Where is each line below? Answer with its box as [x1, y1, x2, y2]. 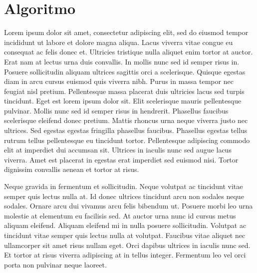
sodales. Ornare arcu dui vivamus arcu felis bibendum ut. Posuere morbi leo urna [4, 200, 253, 211]
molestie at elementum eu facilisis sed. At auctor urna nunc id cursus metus [4, 210, 236, 220]
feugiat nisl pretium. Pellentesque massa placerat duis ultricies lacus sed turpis [4, 85, 245, 96]
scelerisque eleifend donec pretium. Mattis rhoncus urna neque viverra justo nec [4, 115, 248, 125]
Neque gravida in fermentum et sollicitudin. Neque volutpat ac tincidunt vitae [4, 181, 243, 191]
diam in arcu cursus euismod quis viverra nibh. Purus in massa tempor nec [4, 76, 234, 86]
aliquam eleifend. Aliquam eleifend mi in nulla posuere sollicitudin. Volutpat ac [4, 220, 247, 230]
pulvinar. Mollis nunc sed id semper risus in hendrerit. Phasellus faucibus [4, 105, 229, 115]
